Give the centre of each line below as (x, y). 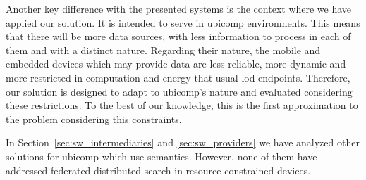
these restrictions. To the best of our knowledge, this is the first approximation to (182, 105)
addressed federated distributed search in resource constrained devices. (158, 170)
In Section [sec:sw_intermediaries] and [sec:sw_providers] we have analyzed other (183, 142)
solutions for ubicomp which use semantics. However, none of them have (161, 156)
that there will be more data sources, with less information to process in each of (178, 36)
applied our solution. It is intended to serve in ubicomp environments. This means (183, 22)
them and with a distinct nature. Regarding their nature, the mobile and (163, 50)
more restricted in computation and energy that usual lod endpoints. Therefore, (178, 77)
